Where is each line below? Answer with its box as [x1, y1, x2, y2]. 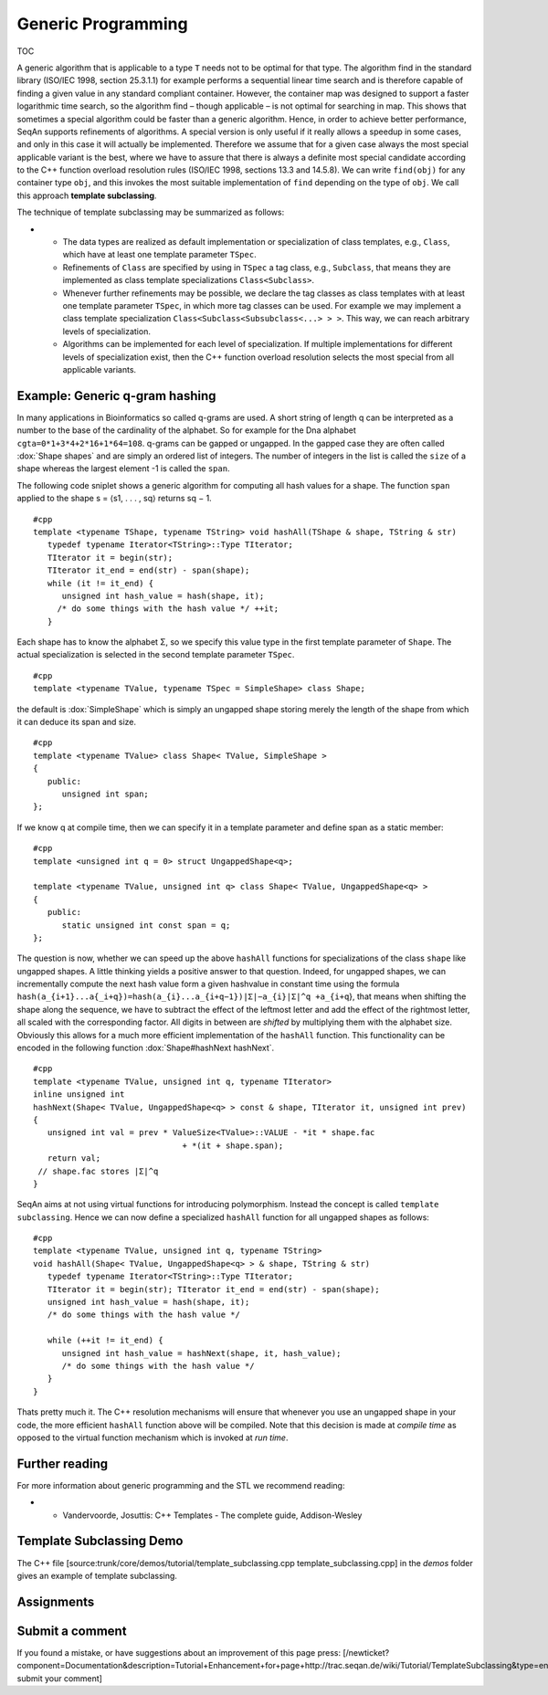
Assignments [16, 1594, 95, 1609]
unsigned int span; [61, 788, 150, 799]
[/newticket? [342, 1647, 390, 1658]
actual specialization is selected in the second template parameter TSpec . [16, 649, 295, 660]
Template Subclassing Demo [16, 1533, 184, 1549]
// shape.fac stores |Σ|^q [37, 1165, 159, 1176]
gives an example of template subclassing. [16, 1570, 178, 1581]
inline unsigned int [33, 1090, 125, 1100]
